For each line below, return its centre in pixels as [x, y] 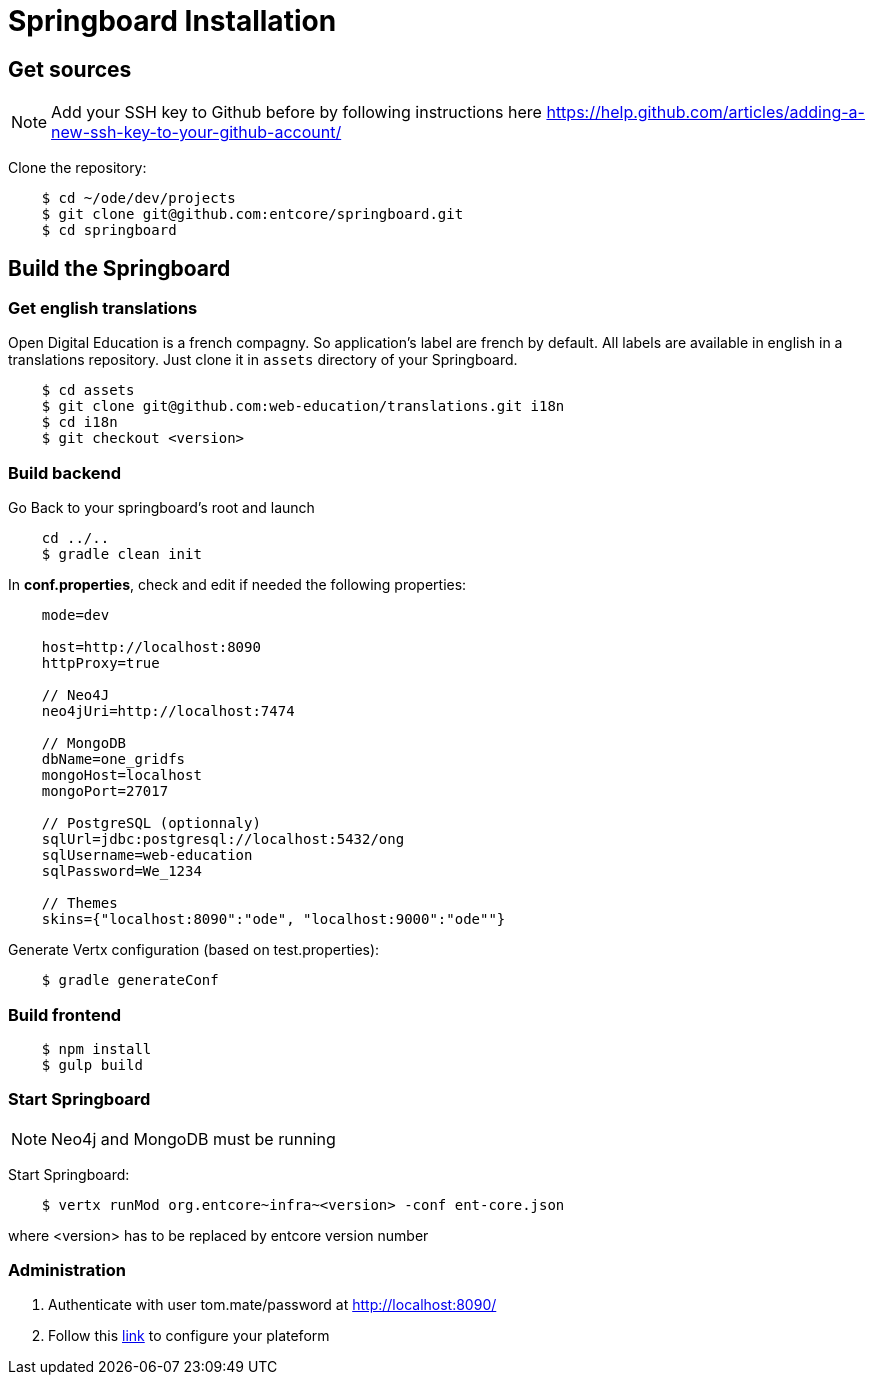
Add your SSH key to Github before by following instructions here [296, 112]
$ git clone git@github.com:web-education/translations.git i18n [303, 406]
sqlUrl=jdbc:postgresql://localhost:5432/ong [223, 839]
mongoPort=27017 [105, 791]
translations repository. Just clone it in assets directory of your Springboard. [263, 360]
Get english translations [103, 308]
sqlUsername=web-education [147, 855]
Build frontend [65, 1014]
